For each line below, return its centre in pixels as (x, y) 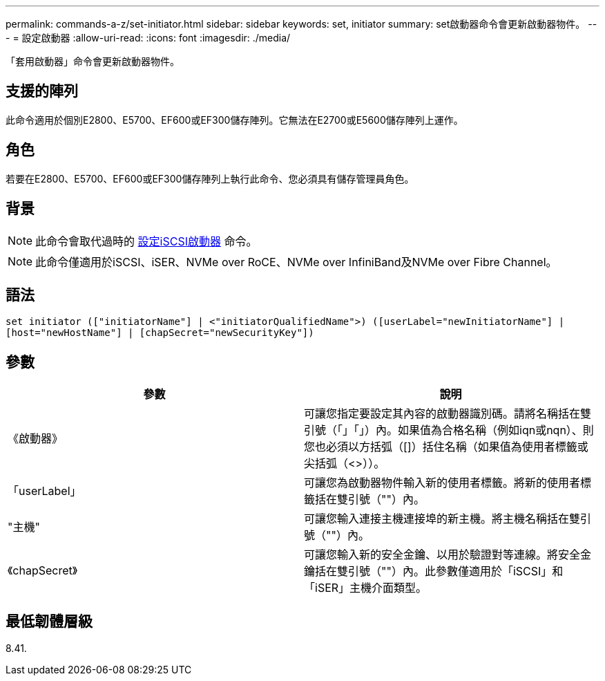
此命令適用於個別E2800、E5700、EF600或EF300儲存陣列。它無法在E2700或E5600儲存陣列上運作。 (234, 120)
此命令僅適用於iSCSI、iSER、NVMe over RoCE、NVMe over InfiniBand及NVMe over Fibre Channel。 (296, 262)
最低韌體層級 (49, 621)
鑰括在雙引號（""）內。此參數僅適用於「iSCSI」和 (434, 571)
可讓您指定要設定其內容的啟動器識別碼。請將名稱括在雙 (448, 414)
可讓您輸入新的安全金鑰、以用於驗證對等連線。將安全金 (448, 555)
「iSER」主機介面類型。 (366, 588)
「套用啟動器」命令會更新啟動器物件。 (93, 61)
